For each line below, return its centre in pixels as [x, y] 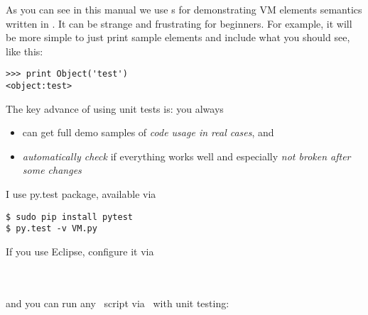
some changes [52, 170]
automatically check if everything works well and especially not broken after [186, 156]
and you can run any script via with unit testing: [118, 303]
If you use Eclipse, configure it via [80, 251]
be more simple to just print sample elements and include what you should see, [178, 37]
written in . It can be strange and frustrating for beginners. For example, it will [179, 23]
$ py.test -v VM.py [52, 229]
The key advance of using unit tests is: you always [115, 108]
